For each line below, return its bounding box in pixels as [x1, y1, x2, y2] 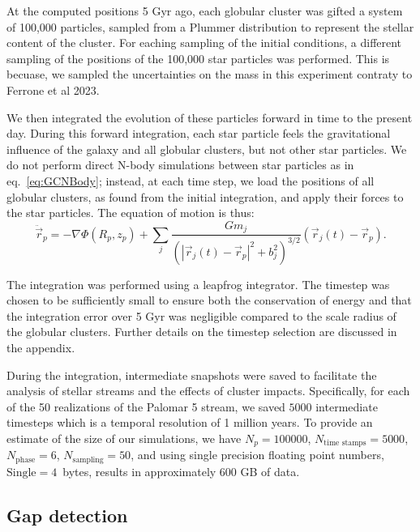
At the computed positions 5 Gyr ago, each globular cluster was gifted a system [6, 2, 403, 19]
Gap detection [6, 502, 128, 527]
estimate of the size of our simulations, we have [6, 429, 242, 446]
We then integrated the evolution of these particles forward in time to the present [6, 109, 413, 126]
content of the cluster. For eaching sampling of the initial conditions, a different [6, 34, 402, 51]
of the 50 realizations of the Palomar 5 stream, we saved [6, 398, 285, 415]
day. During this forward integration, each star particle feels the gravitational [6, 125, 391, 142]
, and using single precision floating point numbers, [131, 446, 384, 463]
